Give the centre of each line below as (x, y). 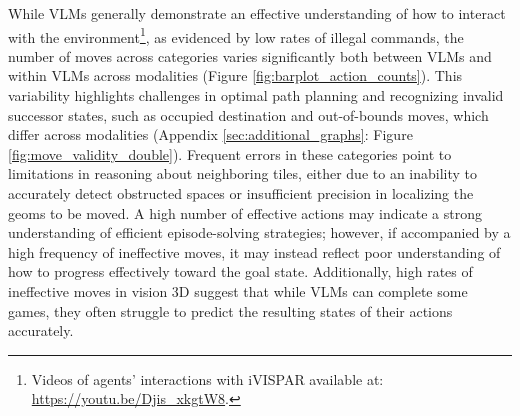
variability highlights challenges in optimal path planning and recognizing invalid (256, 95)
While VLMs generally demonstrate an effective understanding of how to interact (257, 13)
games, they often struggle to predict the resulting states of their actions (230, 310)
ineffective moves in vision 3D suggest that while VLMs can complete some (238, 290)
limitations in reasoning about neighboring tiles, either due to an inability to (243, 173)
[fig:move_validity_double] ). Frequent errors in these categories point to (230, 153)
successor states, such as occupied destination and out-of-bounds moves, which (248, 114)
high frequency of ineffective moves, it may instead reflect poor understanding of (254, 251)
